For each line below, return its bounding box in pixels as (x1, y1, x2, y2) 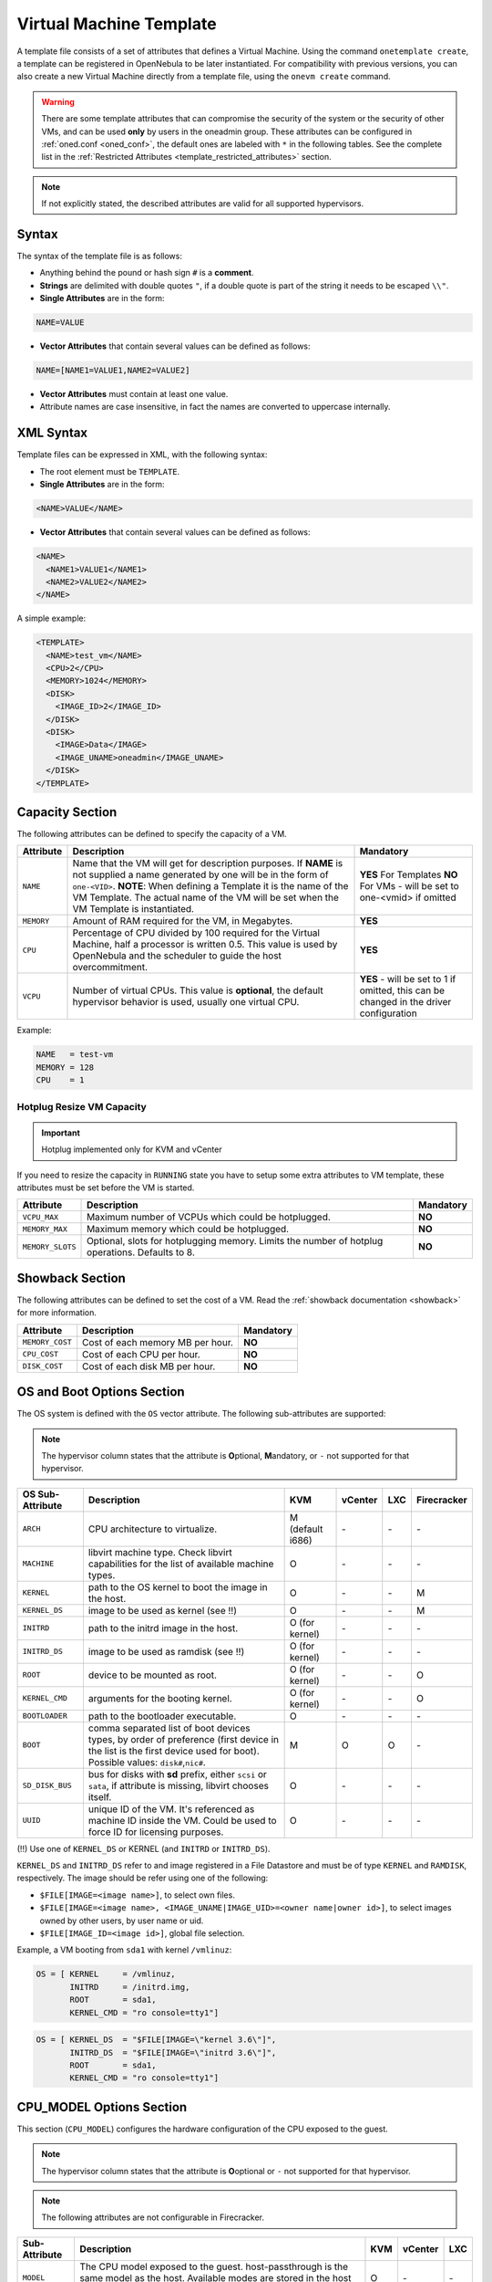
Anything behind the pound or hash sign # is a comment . (39, 267, 254, 278)
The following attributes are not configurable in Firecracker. (41, 2212, 264, 2223)
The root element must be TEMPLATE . (39, 466, 180, 476)
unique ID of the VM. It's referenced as (87, 1803, 255, 1816)
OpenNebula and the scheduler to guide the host (72, 949, 282, 962)
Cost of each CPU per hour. (82, 1347, 200, 1360)
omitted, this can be (359, 984, 446, 997)
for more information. (16, 1307, 97, 1318)
